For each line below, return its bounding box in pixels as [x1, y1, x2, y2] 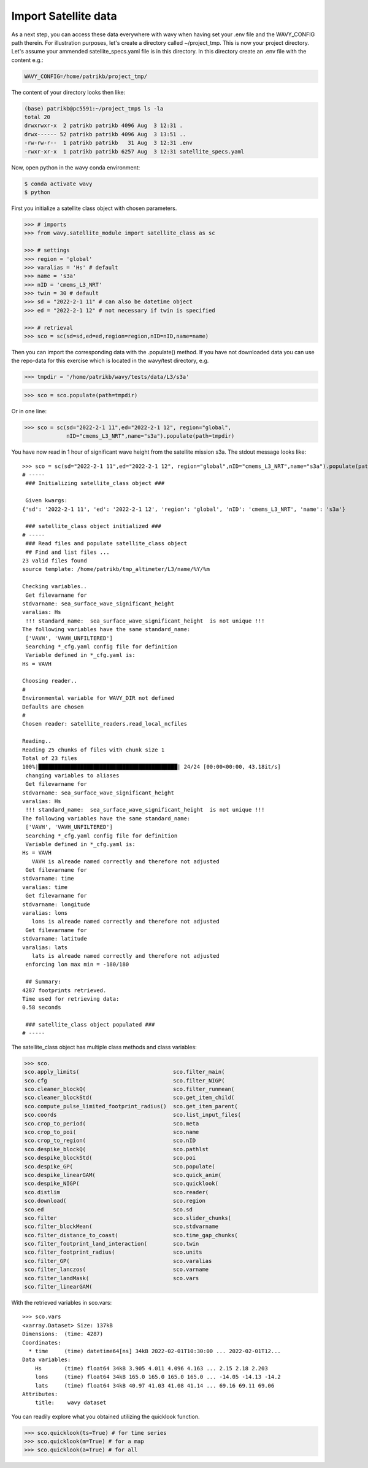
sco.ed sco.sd [24, 1206, 193, 1213]
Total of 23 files [22, 755, 78, 761]
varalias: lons [22, 909, 68, 917]
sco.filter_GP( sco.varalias [24, 1257, 212, 1264]
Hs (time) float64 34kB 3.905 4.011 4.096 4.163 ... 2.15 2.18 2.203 [34, 1365, 268, 1372]
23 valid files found [22, 557, 87, 564]
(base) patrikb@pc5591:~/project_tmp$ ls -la [24, 105, 164, 112]
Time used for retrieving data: [22, 995, 120, 1002]
